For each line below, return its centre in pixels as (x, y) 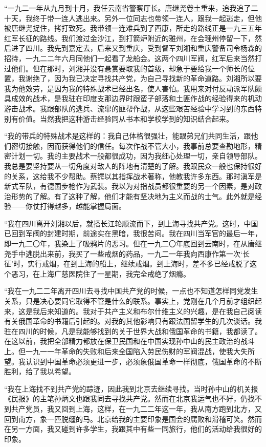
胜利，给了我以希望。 (40, 371)
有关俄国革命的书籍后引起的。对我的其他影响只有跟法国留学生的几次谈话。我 (133, 321)
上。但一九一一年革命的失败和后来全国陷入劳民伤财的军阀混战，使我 (119, 351)
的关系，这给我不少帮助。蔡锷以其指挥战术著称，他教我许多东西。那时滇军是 (133, 176)
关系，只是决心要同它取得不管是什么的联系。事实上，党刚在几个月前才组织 (129, 301)
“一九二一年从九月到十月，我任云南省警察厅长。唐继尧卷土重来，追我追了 (128, 8)
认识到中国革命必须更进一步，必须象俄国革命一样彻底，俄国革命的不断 (143, 361)
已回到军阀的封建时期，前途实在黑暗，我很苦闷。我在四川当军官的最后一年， (133, 233)
